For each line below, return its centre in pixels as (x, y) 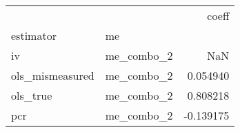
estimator (34, 35)
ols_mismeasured (53, 75)
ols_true (32, 95)
